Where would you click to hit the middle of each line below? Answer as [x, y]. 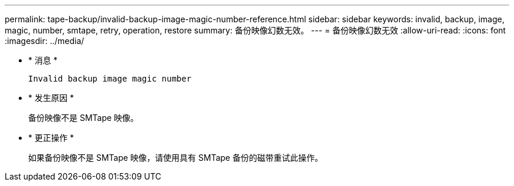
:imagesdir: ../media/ [45, 41]
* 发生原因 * [51, 98]
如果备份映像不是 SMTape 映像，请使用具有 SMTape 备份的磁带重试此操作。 [176, 158]
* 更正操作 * [51, 138]
